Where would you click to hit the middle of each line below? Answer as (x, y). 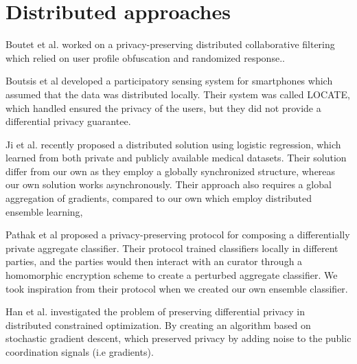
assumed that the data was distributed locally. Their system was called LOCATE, (178, 94)
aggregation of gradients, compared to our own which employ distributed (159, 198)
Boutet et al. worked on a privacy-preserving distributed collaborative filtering (170, 44)
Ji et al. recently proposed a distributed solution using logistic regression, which (173, 144)
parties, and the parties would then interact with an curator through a (154, 261)
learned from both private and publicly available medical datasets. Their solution (176, 158)
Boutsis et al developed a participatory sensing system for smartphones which (169, 81)
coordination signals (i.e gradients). (80, 352)
